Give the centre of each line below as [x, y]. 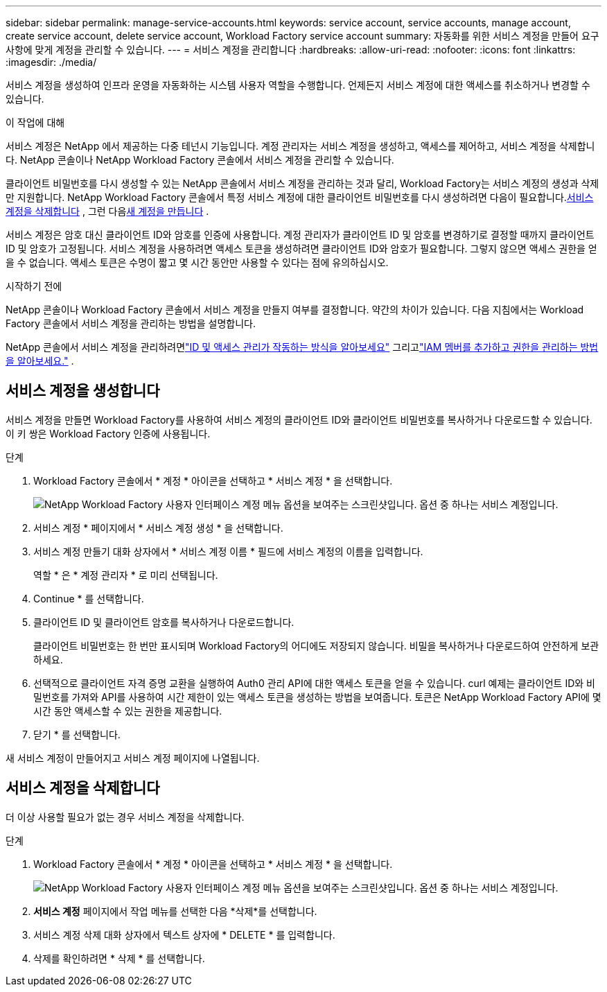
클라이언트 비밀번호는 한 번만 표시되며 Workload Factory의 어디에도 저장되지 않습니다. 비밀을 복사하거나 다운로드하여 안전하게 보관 [316, 645]
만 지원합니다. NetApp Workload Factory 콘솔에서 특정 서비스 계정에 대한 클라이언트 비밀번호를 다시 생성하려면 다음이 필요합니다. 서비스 [300, 197]
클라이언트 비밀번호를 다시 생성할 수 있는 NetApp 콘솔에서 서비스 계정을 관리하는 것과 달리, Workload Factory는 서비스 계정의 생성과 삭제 [302, 183]
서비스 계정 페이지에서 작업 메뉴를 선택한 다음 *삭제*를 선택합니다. [175, 911]
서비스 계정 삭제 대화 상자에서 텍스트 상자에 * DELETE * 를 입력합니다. [184, 934]
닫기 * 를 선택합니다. [77, 734]
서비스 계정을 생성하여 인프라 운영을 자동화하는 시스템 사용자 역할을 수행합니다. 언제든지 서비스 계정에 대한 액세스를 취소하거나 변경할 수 [298, 85]
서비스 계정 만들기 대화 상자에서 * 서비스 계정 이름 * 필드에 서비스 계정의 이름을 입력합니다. [228, 551]
